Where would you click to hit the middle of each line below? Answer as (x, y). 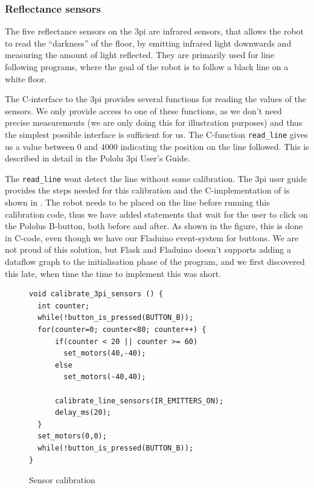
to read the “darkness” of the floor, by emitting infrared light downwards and (148, 43)
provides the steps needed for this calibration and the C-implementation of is (147, 190)
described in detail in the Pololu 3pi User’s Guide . (98, 158)
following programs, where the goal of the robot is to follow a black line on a (147, 67)
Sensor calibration (62, 480)
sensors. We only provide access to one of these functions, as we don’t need (143, 110)
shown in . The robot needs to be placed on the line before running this (137, 202)
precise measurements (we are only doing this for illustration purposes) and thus (154, 122)
